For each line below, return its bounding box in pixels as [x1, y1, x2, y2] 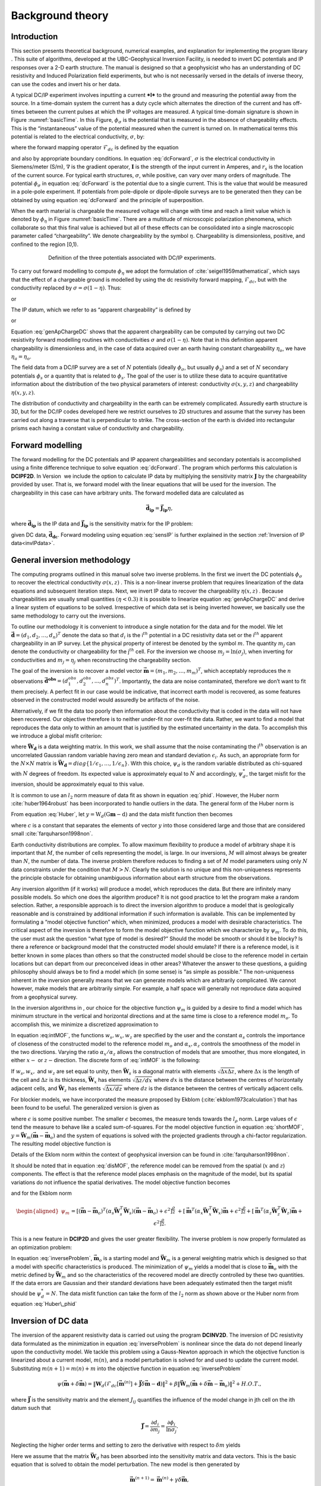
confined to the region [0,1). [11, 241, 78, 248]
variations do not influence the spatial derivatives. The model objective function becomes [11, 1179, 231, 1186]
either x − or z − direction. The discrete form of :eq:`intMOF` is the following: [11, 1057, 200, 1064]
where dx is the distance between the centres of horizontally [153, 1076, 303, 1083]
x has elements [94, 1076, 131, 1085]
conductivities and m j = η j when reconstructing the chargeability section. [11, 656, 191, 665]
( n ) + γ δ [162, 1475, 182, 1483]
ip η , [162, 505, 173, 513]
